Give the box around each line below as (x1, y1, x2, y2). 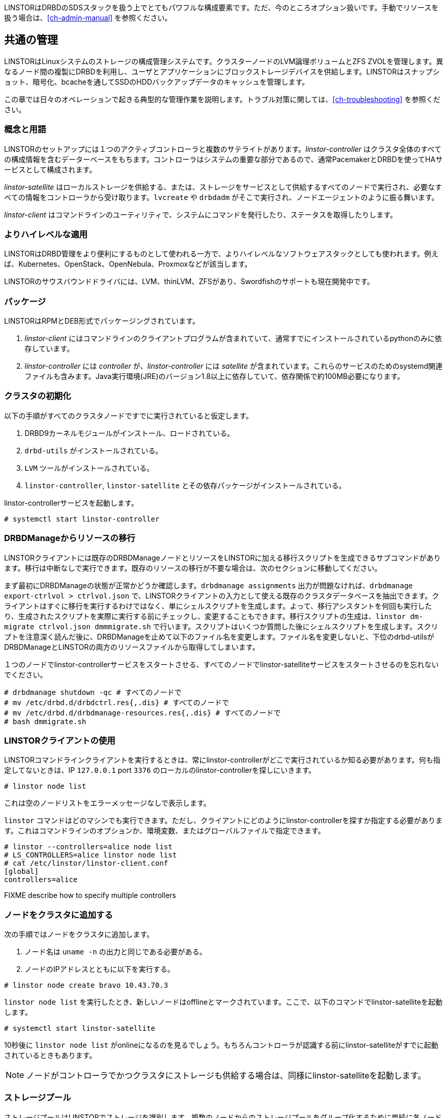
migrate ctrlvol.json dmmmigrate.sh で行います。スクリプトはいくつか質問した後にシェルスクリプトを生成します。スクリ (4, 622, 438, 631)
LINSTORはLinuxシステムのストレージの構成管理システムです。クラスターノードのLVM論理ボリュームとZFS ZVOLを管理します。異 (4, 56, 443, 66)
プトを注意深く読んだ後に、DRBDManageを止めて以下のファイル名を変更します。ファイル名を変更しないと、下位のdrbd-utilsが (4, 632, 435, 641)
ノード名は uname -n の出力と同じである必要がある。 (25, 947, 207, 956)
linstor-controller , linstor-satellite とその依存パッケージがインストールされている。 (25, 481, 346, 490)
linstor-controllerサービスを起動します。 (4, 498, 138, 507)
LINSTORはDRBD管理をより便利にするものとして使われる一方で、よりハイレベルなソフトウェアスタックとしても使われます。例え (4, 249, 439, 258)
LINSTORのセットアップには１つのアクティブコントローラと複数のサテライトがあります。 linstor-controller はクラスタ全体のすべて (4, 144, 441, 153)
